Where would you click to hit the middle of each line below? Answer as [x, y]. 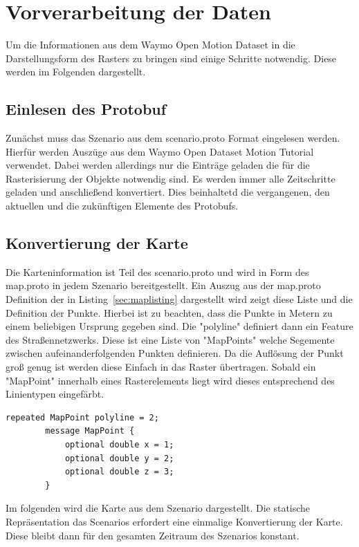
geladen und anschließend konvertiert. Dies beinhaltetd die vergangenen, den [168, 192]
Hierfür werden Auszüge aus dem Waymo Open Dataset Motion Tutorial [160, 151]
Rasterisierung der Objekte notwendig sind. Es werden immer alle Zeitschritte [171, 178]
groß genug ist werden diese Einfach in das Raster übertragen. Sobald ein [161, 367]
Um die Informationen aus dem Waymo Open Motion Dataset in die [150, 45]
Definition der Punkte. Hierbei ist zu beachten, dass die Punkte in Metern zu [169, 312]
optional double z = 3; [119, 472]
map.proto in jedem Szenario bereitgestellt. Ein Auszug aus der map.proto [163, 285]
